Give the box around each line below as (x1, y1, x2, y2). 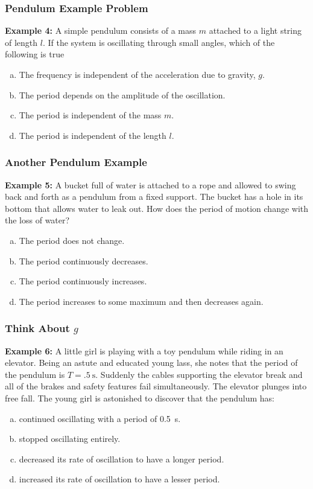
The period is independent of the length (19, 129, 166, 141)
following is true (5, 48, 65, 60)
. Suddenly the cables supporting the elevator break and (95, 368, 303, 380)
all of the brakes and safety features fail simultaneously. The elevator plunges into (5, 380, 307, 392)
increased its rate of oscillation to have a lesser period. (19, 473, 220, 485)
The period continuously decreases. (19, 254, 148, 267)
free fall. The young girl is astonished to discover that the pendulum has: (5, 391, 274, 404)
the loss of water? (5, 214, 70, 226)
